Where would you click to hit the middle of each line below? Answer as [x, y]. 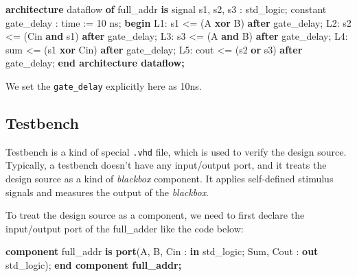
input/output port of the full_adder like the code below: [125, 228]
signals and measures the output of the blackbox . [107, 192]
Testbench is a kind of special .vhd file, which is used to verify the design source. [176, 151]
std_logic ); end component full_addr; [94, 265]
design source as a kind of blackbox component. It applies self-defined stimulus [170, 179]
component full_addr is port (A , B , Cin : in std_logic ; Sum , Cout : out [162, 251]
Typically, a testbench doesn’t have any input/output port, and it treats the [166, 165]
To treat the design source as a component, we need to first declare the [155, 215]
